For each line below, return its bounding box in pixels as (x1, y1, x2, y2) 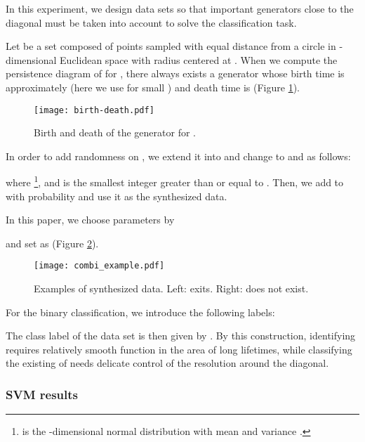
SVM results (6, 385, 79, 403)
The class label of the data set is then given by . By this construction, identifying (6, 328, 356, 343)
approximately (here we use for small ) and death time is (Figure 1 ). (6, 79, 300, 94)
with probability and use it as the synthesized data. (6, 188, 227, 203)
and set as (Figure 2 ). (6, 235, 99, 250)
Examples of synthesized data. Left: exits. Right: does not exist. (34, 281, 309, 296)
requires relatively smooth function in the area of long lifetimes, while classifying (6, 342, 352, 356)
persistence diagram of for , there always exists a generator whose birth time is (6, 66, 345, 81)
